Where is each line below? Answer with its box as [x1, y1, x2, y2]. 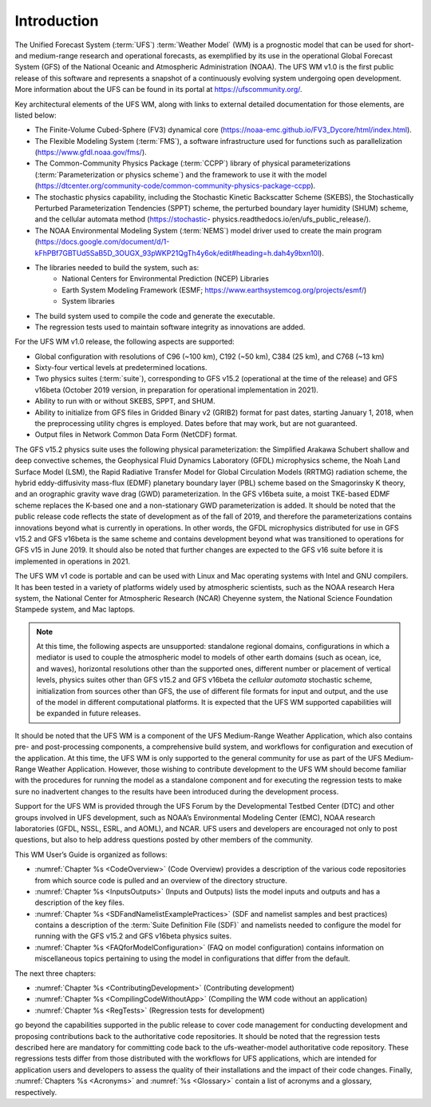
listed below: [14, 110, 57, 120]
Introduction [14, 12, 99, 30]
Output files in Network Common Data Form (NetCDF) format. [34, 430, 238, 440]
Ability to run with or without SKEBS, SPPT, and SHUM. [34, 396, 215, 406]
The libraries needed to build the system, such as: [34, 262, 200, 272]
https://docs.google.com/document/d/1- [37, 237, 170, 247]
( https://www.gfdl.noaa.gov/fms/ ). [34, 148, 147, 157]
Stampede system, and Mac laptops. [14, 604, 136, 615]
